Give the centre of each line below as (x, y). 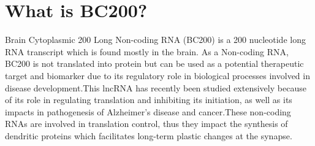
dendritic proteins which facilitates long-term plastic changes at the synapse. (149, 135)
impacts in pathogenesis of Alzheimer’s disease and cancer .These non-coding (148, 111)
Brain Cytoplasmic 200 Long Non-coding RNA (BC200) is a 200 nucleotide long (155, 40)
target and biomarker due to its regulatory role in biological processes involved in (157, 75)
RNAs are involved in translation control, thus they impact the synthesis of (146, 124)
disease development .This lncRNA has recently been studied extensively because (156, 87)
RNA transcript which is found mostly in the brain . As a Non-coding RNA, (147, 51)
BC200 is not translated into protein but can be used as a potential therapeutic (154, 63)
